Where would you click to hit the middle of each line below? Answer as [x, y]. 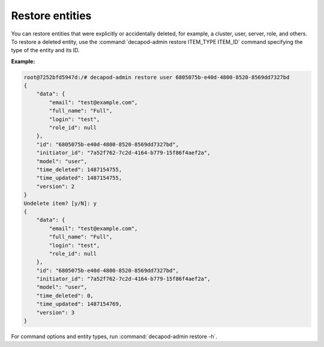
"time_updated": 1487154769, [79, 304]
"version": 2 [55, 186]
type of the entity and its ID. [46, 50]
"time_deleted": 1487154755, [79, 170]
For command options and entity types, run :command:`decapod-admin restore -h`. [114, 337]
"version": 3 [55, 312]
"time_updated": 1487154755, [79, 178]
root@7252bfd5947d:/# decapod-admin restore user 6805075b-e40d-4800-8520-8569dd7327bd [157, 77]
